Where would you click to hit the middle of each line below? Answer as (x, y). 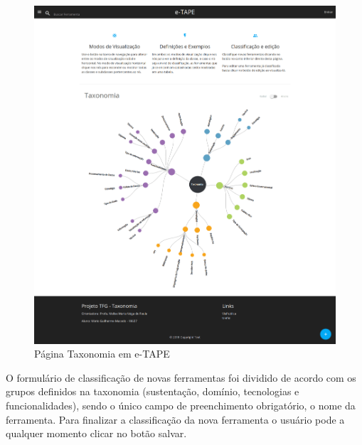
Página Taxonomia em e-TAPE (102, 354)
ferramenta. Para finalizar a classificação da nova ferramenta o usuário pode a (175, 419)
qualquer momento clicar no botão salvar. (96, 433)
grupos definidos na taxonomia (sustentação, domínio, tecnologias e (153, 391)
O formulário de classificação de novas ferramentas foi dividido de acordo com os (181, 377)
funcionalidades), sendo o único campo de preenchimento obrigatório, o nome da (181, 405)
